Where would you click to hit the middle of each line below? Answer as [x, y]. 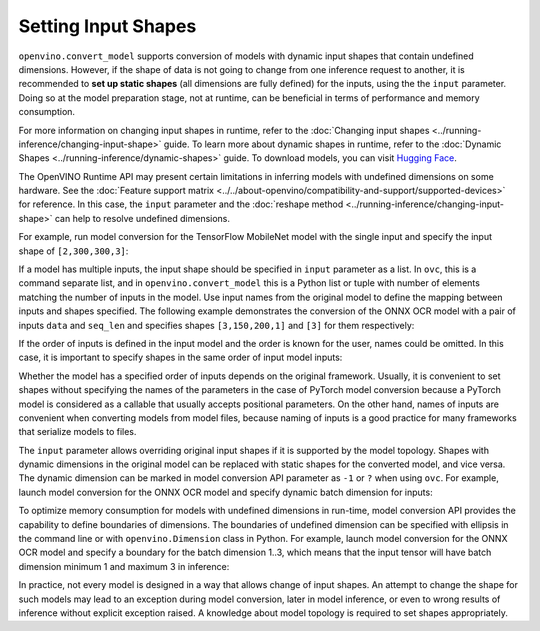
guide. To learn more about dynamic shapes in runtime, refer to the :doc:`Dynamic [332, 144]
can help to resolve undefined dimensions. [142, 218]
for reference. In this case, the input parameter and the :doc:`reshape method [181, 204]
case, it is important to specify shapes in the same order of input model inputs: [180, 357]
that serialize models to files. [77, 432]
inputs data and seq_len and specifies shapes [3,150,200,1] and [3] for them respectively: [216, 325]
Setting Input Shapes [107, 26]
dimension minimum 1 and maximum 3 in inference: [124, 566]
